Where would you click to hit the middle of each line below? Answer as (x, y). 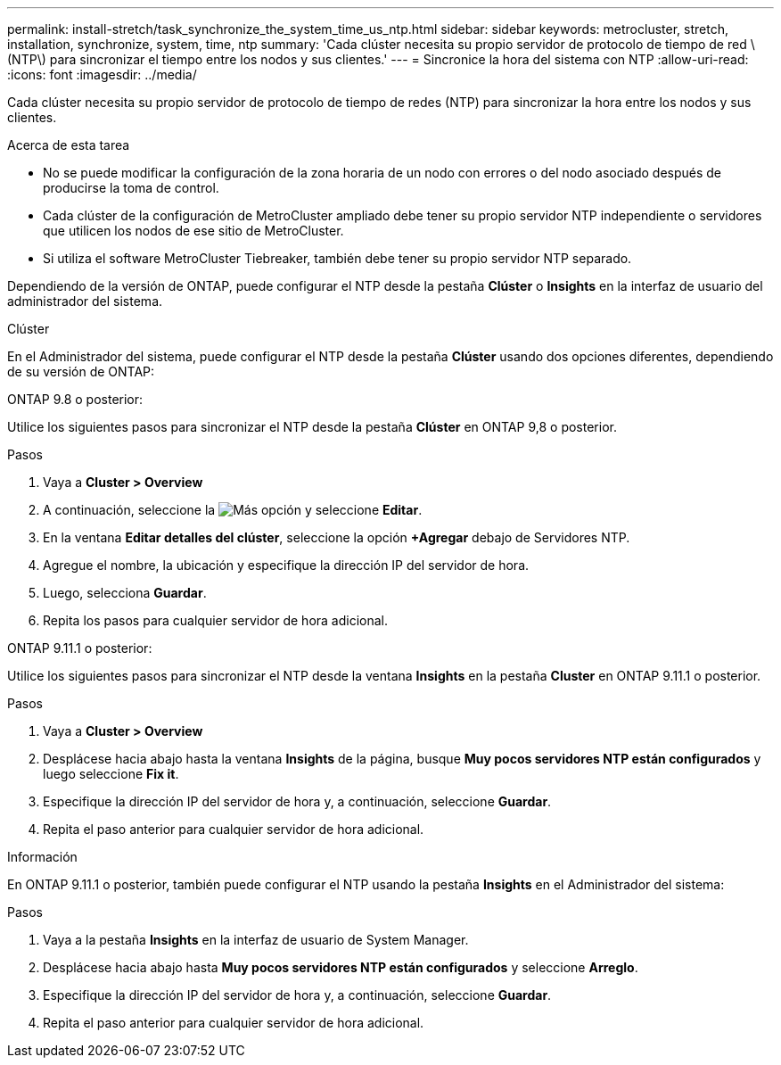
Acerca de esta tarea (69, 145)
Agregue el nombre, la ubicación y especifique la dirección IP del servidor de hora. (286, 565)
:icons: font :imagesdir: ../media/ (102, 74)
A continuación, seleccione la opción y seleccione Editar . (233, 510)
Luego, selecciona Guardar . (125, 593)
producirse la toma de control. (131, 188)
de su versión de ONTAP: (81, 372)
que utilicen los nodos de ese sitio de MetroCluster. (193, 231)
